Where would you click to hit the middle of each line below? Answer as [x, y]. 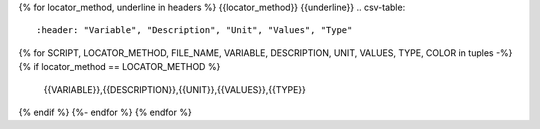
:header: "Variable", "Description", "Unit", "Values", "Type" [194, 30]
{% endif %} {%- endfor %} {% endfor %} [105, 112]
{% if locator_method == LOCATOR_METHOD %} [119, 67]
